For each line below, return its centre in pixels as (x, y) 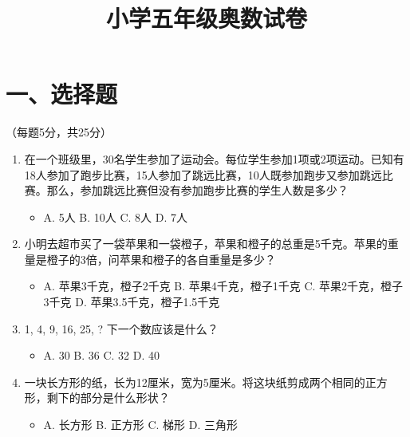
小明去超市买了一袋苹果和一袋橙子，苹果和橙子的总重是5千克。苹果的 (206, 244)
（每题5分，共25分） (59, 132)
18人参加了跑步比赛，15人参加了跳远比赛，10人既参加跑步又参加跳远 (203, 174)
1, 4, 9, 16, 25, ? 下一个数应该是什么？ (121, 328)
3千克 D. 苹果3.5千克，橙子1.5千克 (132, 302)
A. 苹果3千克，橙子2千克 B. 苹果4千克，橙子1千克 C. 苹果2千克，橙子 (223, 286)
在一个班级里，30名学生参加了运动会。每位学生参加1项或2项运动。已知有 (214, 158)
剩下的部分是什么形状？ (108, 398)
